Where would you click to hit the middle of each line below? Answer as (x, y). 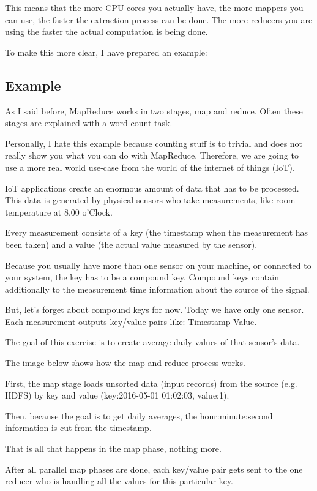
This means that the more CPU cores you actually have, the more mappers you (154, 7)
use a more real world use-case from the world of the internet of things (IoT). (150, 167)
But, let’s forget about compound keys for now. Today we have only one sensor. (155, 309)
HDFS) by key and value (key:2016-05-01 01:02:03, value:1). (117, 395)
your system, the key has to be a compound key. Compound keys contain (142, 277)
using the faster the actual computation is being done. (106, 32)
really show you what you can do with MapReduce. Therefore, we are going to (152, 155)
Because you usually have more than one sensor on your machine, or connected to (158, 265)
